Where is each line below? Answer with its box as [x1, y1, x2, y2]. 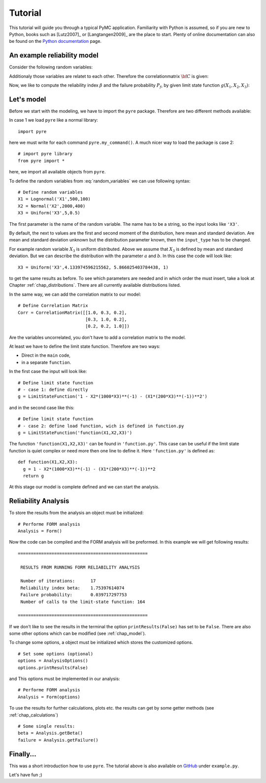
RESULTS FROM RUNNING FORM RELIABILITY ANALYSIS [20, 564, 140, 570]
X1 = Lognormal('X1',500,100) [18, 196, 91, 202]
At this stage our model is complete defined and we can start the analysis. [9, 484, 160, 490]
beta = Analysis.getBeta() [18, 730, 83, 736]
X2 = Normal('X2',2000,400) [18, 203, 86, 209]
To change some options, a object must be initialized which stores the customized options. [9, 640, 193, 646]
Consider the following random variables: [9, 64, 93, 70]
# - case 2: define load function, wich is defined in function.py [18, 423, 184, 429]
